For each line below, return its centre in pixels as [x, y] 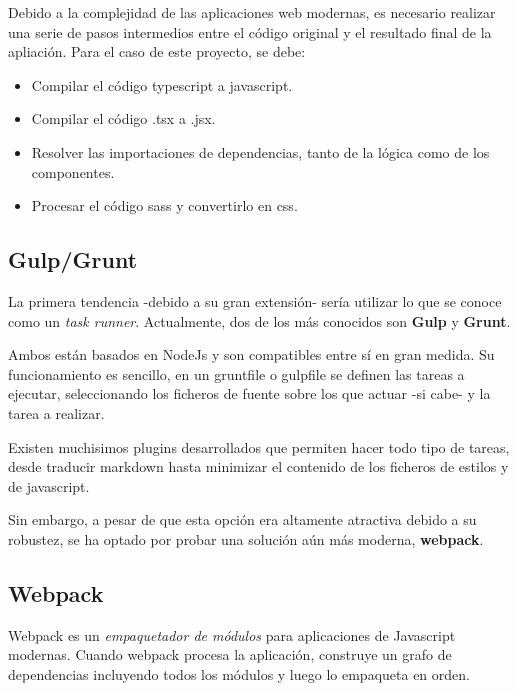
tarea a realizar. [56, 412]
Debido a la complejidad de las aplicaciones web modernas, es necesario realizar [252, 12]
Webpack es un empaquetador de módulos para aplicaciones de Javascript [232, 634]
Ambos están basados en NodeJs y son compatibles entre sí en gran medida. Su [251, 354]
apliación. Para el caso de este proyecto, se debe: [157, 51]
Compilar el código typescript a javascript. [162, 84]
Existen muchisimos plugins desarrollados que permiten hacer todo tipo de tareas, [259, 446]
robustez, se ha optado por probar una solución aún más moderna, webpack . [246, 538]
